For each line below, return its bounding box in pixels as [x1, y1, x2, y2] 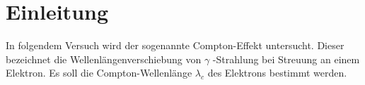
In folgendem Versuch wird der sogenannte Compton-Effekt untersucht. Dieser [6, 38, 344, 53]
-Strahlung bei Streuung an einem [212, 51, 360, 66]
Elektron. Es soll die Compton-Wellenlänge [6, 65, 192, 80]
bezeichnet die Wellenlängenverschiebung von [6, 51, 202, 66]
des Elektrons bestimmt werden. [207, 65, 347, 80]
